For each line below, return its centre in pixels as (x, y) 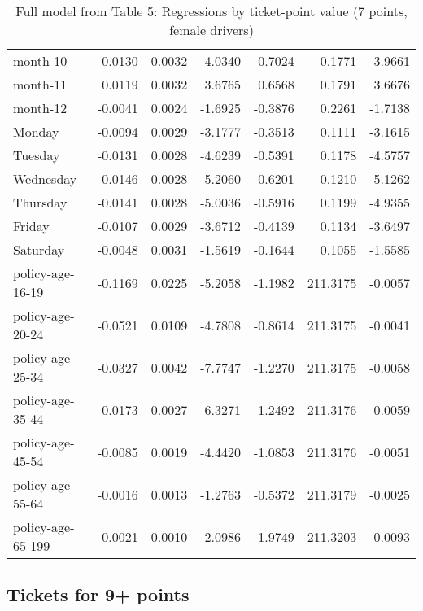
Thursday (40, 202)
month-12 (40, 108)
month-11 (40, 84)
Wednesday (45, 179)
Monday (36, 131)
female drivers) (211, 30)
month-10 (40, 61)
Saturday (39, 249)
